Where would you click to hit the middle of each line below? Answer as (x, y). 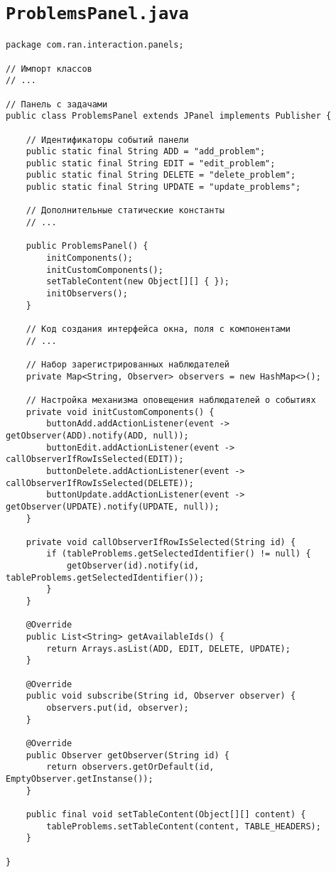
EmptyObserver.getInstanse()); (80, 779)
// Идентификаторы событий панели (107, 140)
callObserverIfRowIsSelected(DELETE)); (100, 483)
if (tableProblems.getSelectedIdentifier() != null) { (179, 554)
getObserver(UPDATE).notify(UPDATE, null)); (113, 506)
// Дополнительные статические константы (125, 211)
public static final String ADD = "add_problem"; (146, 152)
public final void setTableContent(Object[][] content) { (166, 814)
